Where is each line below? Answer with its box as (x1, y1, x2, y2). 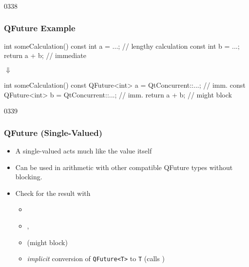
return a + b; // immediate (4, 50, 86, 60)
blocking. (15, 172, 42, 182)
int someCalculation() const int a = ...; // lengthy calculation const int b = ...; (4, 40, 240, 51)
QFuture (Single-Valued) (4, 126, 103, 138)
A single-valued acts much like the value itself (15, 146, 152, 155)
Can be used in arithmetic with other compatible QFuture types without (15, 162, 233, 172)
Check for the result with (15, 188, 91, 198)
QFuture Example (4, 21, 76, 34)
